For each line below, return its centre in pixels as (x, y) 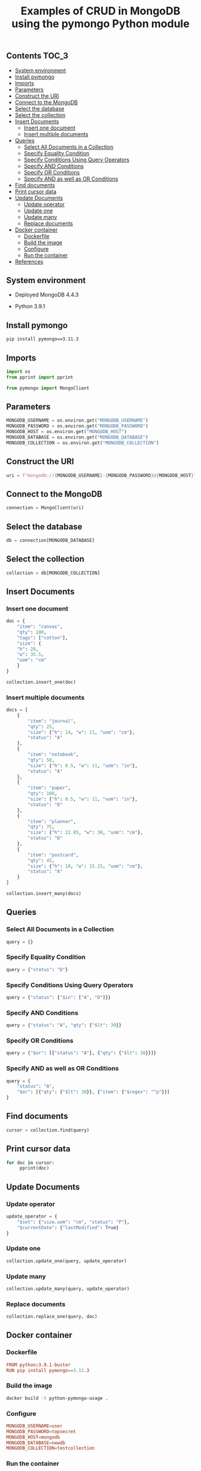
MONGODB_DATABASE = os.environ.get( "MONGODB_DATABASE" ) (77, 437)
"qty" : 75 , (41, 827)
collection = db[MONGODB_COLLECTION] (53, 573)
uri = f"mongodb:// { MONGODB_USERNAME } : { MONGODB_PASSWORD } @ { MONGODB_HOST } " (101, 475)
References (29, 262)
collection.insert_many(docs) (44, 894)
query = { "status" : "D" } (37, 969)
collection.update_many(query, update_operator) (68, 1289)
